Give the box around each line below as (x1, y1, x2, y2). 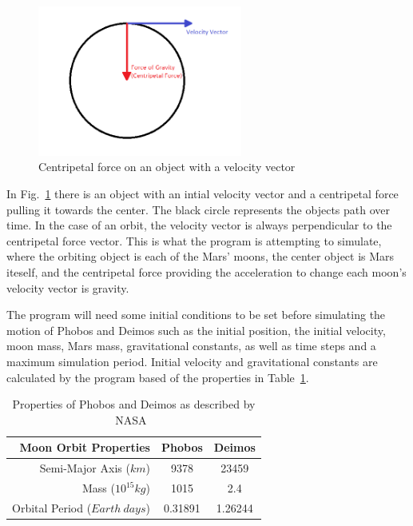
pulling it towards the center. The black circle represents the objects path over (6, 201, 391, 217)
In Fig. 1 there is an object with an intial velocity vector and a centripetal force (6, 185, 399, 202)
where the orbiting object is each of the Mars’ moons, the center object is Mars (6, 248, 395, 265)
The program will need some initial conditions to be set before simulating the (6, 306, 386, 323)
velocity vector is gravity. (6, 279, 129, 296)
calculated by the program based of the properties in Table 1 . (6, 369, 309, 385)
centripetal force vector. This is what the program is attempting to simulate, (6, 232, 382, 249)
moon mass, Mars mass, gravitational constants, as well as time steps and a (6, 337, 376, 354)
